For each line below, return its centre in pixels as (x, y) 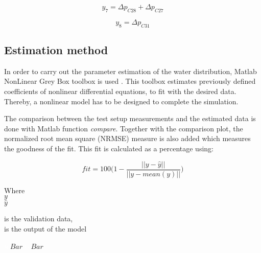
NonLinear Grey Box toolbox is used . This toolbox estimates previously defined (130, 81)
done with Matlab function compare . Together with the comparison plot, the (124, 128)
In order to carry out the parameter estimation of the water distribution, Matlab (130, 71)
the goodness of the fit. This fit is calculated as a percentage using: (109, 148)
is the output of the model (45, 229)
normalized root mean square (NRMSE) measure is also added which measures (127, 138)
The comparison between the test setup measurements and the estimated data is (130, 118)
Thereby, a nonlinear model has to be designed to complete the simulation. (121, 101)
